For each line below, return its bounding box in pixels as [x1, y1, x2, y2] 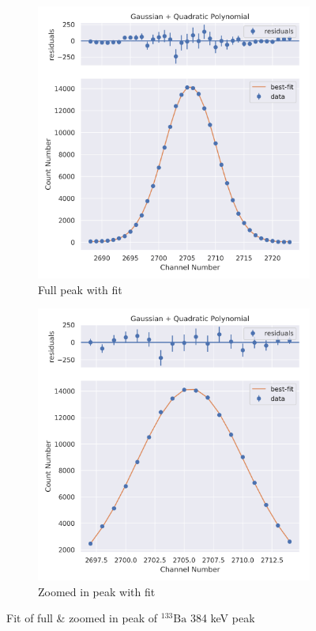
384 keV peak [190, 610, 255, 626]
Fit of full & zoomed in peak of [6, 610, 158, 626]
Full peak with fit [38, 281, 122, 297]
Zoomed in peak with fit [38, 583, 156, 599]
